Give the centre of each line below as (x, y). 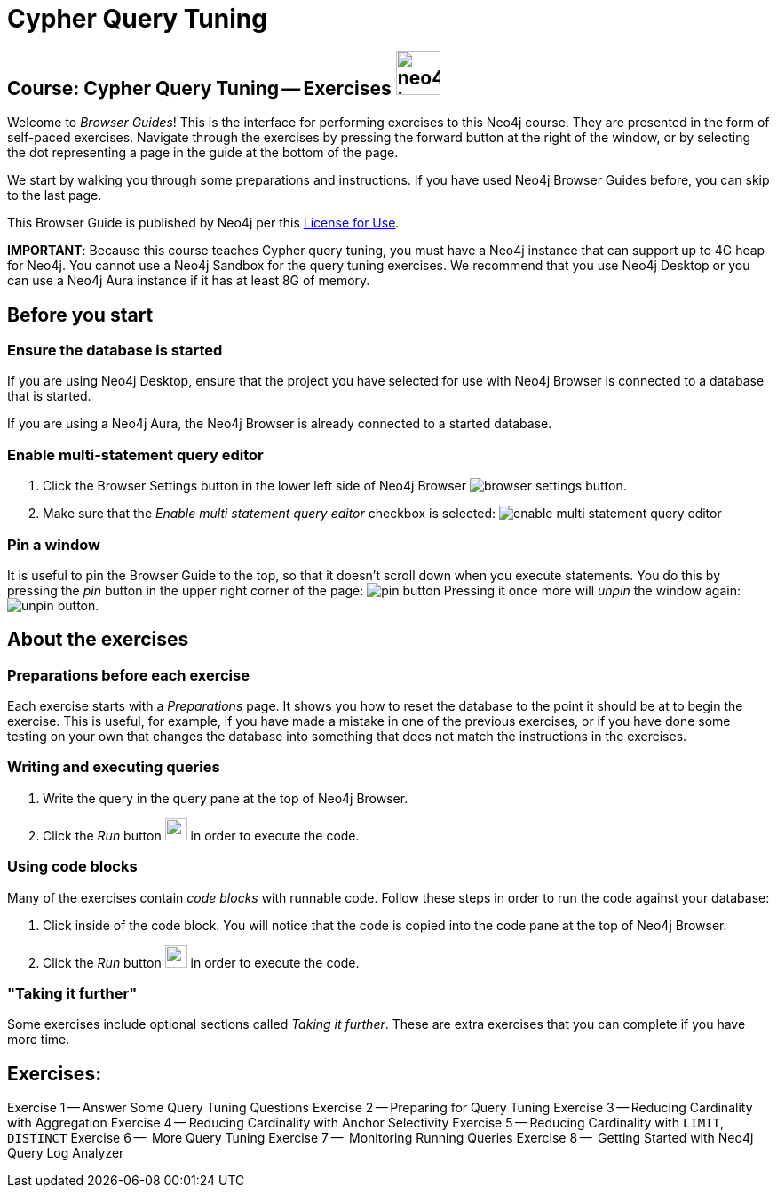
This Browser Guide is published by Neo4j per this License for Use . (203, 223)
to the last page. (55, 195)
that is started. (49, 396)
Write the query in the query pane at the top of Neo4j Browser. (226, 798)
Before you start (80, 315)
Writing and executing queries (114, 767)
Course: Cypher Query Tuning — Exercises (199, 88)
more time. (39, 1040)
